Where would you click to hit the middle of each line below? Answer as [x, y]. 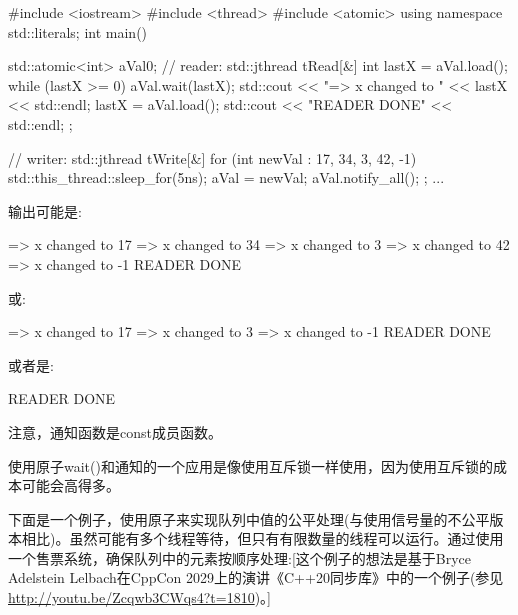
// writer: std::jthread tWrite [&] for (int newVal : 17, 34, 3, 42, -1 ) [212, 157]
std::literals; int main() [78, 31]
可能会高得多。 [70, 485]
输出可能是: [45, 210]
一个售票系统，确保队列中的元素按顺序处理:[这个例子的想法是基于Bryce [240, 557]
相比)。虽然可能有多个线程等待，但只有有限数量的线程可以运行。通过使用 [262, 538]
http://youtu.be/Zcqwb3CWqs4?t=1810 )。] [140, 597]
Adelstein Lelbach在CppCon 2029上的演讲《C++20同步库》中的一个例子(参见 [256, 577]
